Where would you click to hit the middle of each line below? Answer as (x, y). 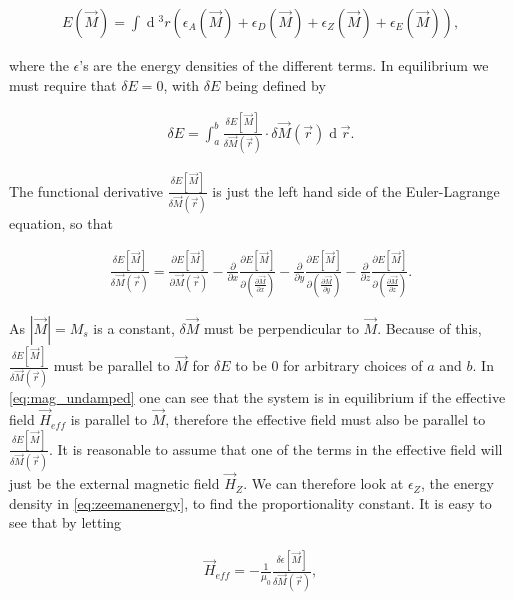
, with (181, 84)
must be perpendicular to (281, 328)
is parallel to (108, 419)
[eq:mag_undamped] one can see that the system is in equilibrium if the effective (257, 397)
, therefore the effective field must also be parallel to (325, 419)
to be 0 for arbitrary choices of (329, 365)
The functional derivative (86, 190)
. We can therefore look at (323, 483)
